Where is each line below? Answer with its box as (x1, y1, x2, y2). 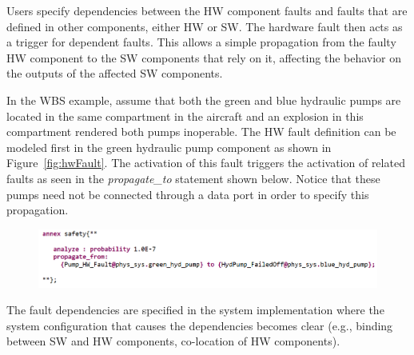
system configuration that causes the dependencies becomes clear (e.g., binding (6, 317, 393, 333)
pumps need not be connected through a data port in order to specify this (6, 185, 369, 202)
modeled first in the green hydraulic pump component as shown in (6, 138, 332, 155)
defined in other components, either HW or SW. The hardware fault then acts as (6, 18, 403, 34)
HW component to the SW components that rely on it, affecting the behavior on (6, 49, 402, 66)
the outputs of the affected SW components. (6, 65, 223, 82)
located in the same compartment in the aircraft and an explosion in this (6, 107, 364, 124)
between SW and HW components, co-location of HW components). (6, 333, 340, 349)
